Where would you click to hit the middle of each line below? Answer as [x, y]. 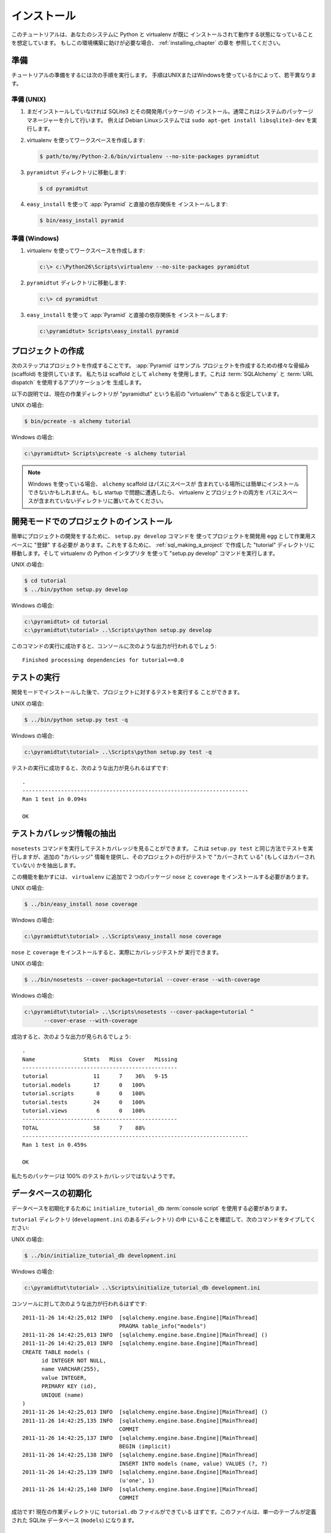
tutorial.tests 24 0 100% [84, 1102]
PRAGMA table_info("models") [162, 1326]
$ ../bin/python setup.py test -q [76, 720]
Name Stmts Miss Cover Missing [100, 1059]
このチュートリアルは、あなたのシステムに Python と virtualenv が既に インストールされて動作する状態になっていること [162, 34]
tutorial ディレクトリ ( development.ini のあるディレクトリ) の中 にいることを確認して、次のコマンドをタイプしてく [163, 1219]
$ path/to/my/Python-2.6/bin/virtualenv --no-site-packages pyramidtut [150, 156]
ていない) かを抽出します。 [45, 865]
